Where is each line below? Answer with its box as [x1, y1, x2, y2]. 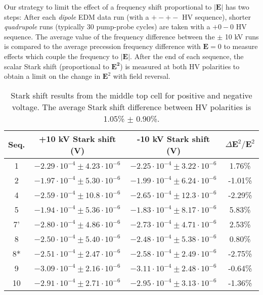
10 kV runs [225, 31, 259, 41]
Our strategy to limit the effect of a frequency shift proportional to [4, 2, 212, 12]
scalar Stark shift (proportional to [4, 61, 109, 71]
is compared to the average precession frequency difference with [4, 41, 201, 52]
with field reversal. [113, 71, 170, 81]
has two [225, 2, 249, 12]
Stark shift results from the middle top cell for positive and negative [11, 89, 252, 101]
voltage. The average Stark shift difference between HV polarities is [12, 101, 251, 113]
